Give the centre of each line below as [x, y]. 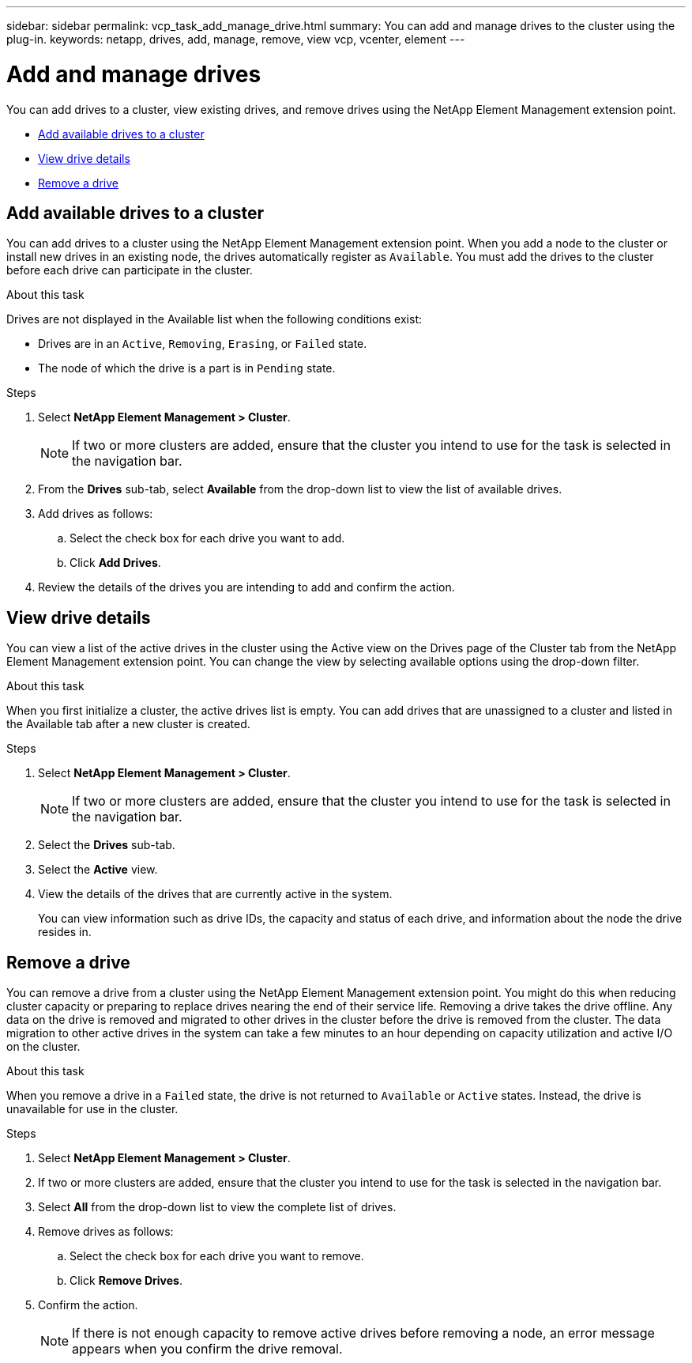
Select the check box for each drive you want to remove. [217, 1256]
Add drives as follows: [96, 514]
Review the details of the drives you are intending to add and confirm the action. [246, 587]
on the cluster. [43, 1047]
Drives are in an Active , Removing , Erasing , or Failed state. [203, 344]
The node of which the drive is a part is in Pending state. [187, 368]
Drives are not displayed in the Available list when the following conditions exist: [214, 319]
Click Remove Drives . [126, 1281]
